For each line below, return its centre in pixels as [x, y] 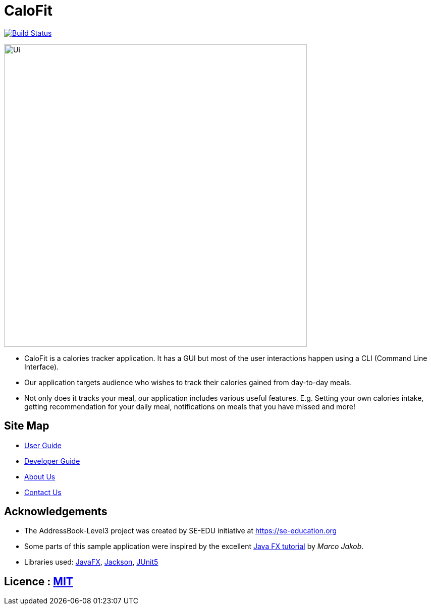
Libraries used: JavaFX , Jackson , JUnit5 [91, 562]
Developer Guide [52, 461]
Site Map [27, 426]
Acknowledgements [56, 512]
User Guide [43, 445]
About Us [40, 476]
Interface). [42, 367]
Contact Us [43, 492]
